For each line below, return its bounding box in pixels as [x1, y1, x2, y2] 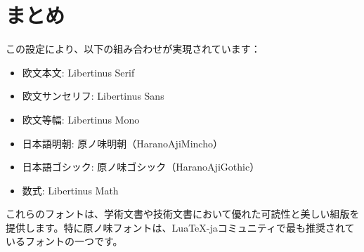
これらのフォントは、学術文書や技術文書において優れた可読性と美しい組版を [6, 206, 360, 221]
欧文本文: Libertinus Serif [22, 65, 135, 79]
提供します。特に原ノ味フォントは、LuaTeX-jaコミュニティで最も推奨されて [6, 220, 355, 234]
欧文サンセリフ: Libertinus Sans [22, 88, 164, 103]
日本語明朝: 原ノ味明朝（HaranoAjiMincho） [22, 135, 223, 150]
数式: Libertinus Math [22, 183, 119, 197]
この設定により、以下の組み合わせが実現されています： [6, 41, 261, 56]
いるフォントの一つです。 [6, 234, 123, 248]
